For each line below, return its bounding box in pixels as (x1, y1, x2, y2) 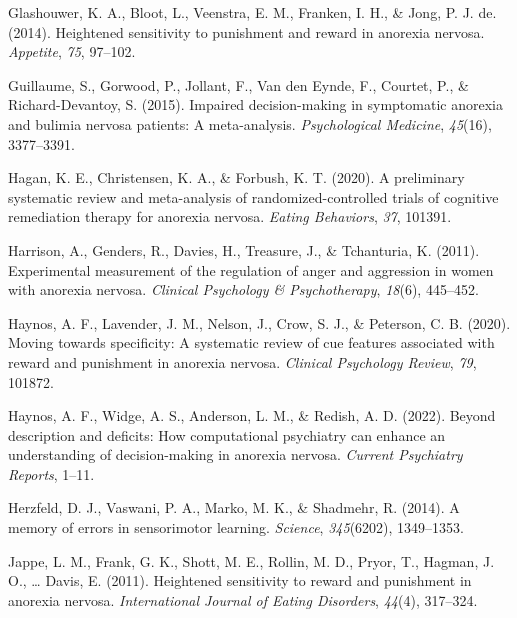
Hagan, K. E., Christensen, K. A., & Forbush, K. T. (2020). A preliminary (8, 167, 465, 188)
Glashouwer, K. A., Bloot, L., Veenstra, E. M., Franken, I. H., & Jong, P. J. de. (8, 2, 497, 22)
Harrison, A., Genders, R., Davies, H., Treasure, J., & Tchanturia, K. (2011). (8, 239, 480, 260)
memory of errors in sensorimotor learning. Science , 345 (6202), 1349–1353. (8, 517, 464, 538)
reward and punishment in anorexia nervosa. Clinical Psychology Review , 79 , (8, 351, 477, 372)
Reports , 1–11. (8, 463, 95, 484)
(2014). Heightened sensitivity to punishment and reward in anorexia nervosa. (8, 21, 485, 42)
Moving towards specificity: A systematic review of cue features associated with (8, 332, 495, 353)
